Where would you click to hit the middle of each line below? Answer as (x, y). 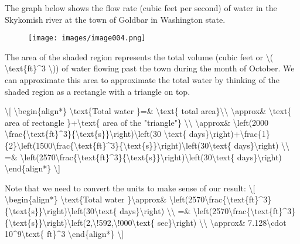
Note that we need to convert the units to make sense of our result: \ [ (130, 188)
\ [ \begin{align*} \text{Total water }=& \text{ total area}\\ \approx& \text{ (148, 111)
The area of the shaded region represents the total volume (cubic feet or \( (139, 56)
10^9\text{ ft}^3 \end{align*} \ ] (64, 234)
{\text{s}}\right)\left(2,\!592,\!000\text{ (80, 222)
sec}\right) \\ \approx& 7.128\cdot (222, 222)
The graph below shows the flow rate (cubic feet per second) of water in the (141, 8)
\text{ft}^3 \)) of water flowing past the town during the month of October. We (150, 68)
